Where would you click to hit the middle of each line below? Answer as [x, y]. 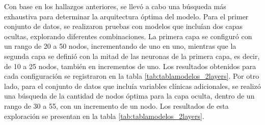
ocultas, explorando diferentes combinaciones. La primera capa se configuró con [128, 36]
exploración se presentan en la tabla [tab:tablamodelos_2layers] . [104, 116]
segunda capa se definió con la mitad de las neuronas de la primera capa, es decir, [132, 56]
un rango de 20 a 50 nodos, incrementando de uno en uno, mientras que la [120, 46]
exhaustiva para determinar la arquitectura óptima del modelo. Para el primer [126, 16]
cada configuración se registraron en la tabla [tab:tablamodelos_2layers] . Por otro [132, 76]
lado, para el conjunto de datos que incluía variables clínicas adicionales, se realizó [132, 86]
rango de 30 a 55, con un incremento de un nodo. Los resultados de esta [116, 105]
